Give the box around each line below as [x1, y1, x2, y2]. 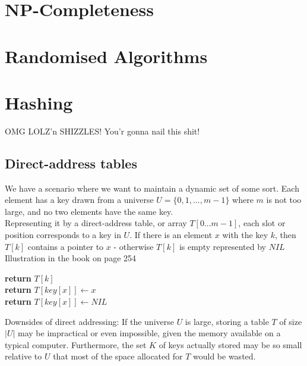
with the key [222, 229, 268, 241]
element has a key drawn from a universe [5, 193, 154, 206]
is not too [266, 193, 302, 206]
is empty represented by [179, 240, 266, 252]
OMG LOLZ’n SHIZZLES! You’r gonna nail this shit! [5, 124, 200, 137]
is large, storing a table [185, 315, 269, 327]
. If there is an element [129, 229, 213, 241]
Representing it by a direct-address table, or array [5, 217, 187, 229]
